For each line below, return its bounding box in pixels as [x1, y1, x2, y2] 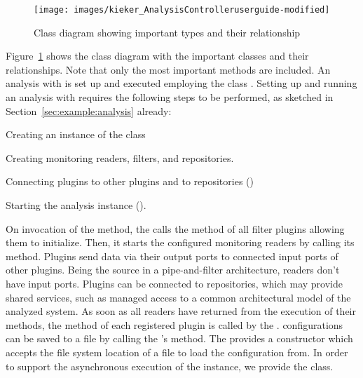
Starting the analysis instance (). [6, 198, 146, 212]
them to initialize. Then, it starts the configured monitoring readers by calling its [6, 235, 355, 250]
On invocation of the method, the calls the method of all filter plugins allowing [6, 221, 345, 236]
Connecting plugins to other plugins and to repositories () [6, 174, 254, 189]
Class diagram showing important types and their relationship [34, 25, 301, 39]
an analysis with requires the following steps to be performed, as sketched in [6, 90, 334, 104]
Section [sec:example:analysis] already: [6, 103, 172, 118]
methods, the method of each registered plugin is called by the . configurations [6, 317, 343, 332]
